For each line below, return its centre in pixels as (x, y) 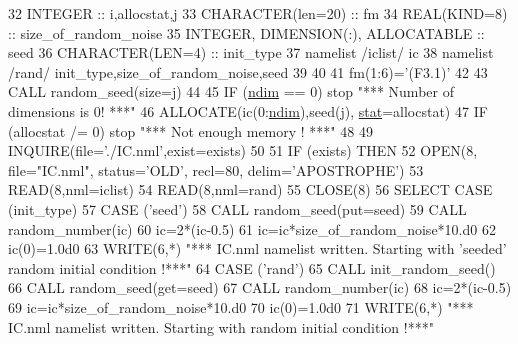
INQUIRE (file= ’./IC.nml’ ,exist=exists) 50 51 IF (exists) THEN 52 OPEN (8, (243, 150)
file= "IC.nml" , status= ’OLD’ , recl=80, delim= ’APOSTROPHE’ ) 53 (216, 169)
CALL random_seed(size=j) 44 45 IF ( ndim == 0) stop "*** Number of (231, 91)
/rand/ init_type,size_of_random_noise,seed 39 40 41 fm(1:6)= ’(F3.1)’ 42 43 (248, 71)
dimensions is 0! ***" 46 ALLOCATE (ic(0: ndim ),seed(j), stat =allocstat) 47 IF (248, 110)
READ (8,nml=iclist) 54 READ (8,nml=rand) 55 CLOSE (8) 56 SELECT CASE (250, 189)
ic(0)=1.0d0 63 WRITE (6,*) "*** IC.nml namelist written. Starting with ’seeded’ (257, 248)
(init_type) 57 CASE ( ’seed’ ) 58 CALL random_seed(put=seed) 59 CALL (237, 208)
